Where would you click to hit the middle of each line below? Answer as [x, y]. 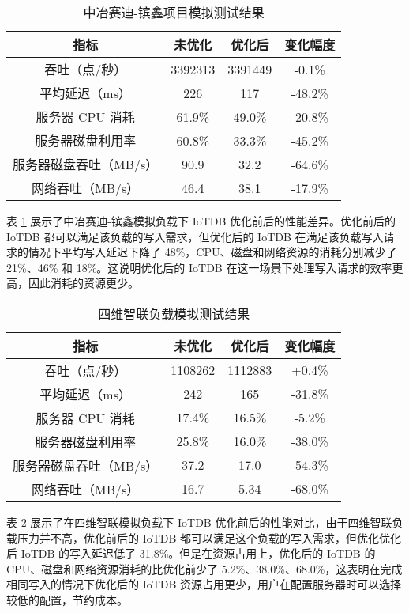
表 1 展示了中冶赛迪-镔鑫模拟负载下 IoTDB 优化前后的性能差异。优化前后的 [201, 221]
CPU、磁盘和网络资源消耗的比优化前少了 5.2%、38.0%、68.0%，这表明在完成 [204, 568]
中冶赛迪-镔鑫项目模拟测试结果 [174, 12]
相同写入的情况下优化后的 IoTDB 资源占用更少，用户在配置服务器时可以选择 [204, 584]
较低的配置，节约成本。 [67, 599]
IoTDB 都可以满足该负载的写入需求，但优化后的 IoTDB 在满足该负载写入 [195, 236]
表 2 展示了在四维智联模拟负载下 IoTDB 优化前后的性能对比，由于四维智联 [199, 522]
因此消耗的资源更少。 [83, 283]
